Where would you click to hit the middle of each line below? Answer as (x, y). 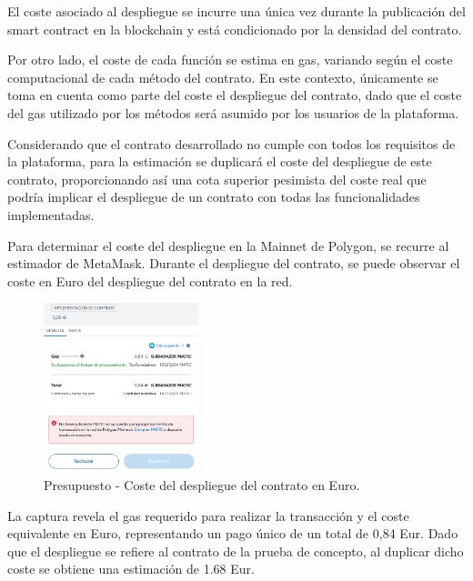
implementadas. (51, 214)
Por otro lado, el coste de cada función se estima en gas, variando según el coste (230, 60)
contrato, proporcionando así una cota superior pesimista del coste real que (217, 179)
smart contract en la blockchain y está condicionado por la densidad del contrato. (235, 29)
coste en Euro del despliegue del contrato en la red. (150, 280)
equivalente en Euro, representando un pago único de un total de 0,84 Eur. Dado (233, 533)
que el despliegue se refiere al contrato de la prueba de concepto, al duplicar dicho (236, 551)
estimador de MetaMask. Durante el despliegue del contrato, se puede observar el (234, 263)
